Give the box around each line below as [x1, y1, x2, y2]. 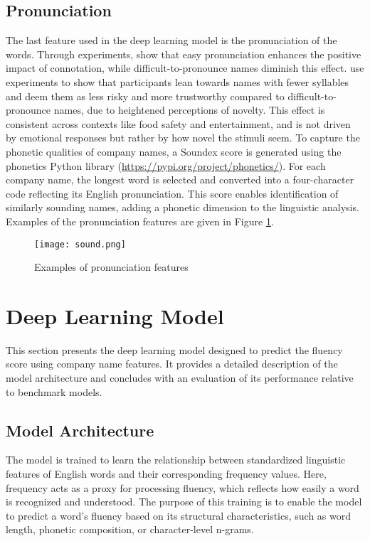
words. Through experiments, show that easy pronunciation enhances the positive [6, 46, 361, 61]
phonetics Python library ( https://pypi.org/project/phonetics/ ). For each [6, 158, 326, 173]
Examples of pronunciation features [34, 259, 189, 274]
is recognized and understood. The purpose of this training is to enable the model [6, 494, 362, 509]
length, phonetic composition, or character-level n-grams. [6, 522, 254, 537]
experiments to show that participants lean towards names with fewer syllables [6, 74, 349, 89]
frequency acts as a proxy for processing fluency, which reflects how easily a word [6, 480, 359, 495]
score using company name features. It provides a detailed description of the [6, 356, 338, 371]
